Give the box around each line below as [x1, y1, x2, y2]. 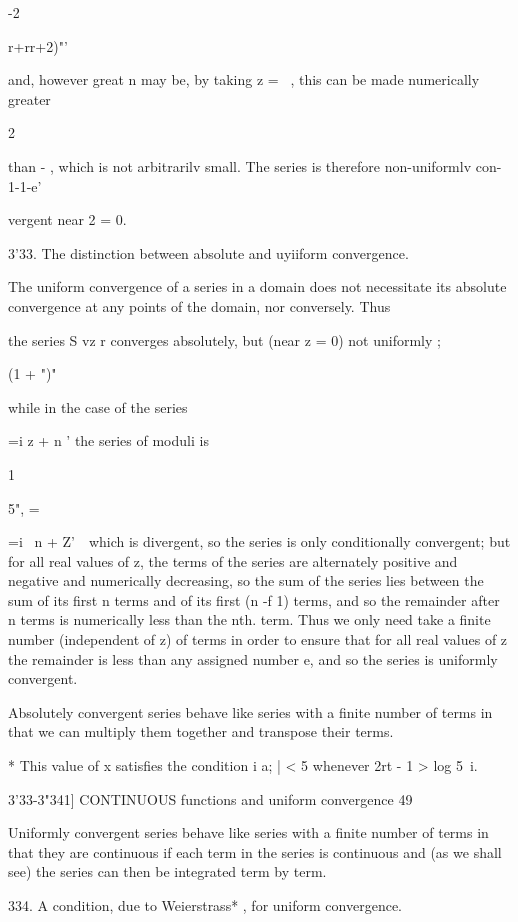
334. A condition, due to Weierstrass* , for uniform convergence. [8, 895, 402, 915]
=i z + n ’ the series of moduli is [8, 430, 209, 451]
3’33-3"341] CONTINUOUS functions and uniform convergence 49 [8, 788, 413, 809]
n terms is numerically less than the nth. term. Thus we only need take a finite [8, 609, 491, 630]
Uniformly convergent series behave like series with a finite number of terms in [8, 822, 489, 843]
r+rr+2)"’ [8, 35, 68, 56]
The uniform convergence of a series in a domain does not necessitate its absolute [8, 276, 507, 297]
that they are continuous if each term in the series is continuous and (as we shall [8, 841, 502, 862]
